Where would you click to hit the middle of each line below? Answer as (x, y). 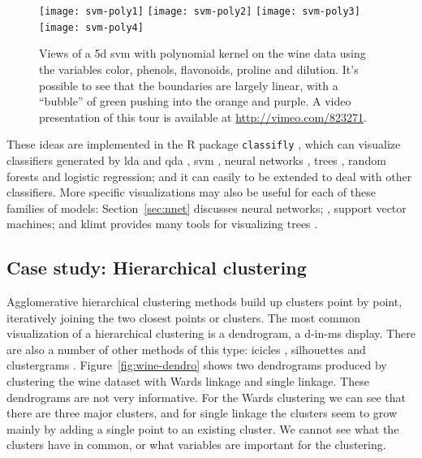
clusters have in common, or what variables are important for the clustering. (196, 445)
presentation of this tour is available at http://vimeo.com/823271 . (203, 117)
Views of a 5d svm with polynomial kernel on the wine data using (202, 53)
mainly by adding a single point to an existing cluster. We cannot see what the (203, 428)
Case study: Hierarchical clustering (157, 268)
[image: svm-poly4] (91, 27)
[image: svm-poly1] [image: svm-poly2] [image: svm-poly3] (200, 11)
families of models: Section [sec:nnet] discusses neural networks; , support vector (207, 207)
